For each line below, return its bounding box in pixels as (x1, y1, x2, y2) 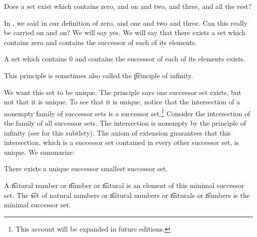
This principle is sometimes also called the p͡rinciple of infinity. (4, 70, 193, 80)
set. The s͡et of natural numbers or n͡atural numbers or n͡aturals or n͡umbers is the (4, 190, 250, 200)
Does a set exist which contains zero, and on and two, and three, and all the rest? (4, 1, 252, 11)
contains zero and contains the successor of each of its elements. (4, 37, 197, 47)
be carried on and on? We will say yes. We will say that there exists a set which (4, 27, 246, 38)
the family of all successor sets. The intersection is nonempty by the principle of (4, 118, 246, 128)
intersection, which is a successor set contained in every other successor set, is (4, 137, 239, 147)
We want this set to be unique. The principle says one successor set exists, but (4, 87, 242, 97)
